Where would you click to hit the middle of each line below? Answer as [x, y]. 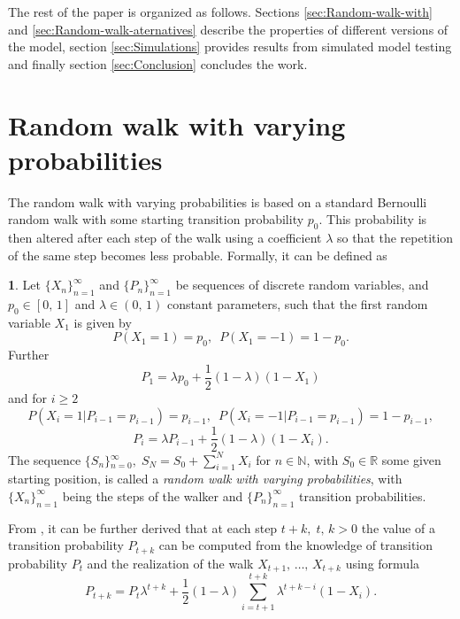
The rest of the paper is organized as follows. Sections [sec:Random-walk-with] [220, 12]
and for [28, 397]
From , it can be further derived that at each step [143, 527]
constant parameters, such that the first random [297, 304]
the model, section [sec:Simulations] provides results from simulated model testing [230, 46]
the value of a [398, 527]
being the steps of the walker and [153, 495]
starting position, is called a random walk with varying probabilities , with [205, 479]
